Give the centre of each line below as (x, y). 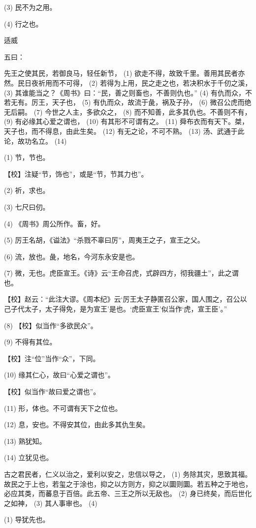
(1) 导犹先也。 (27, 519)
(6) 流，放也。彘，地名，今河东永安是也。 (72, 256)
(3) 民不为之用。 (30, 7)
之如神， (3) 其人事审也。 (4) (51, 503)
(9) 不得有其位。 (30, 342)
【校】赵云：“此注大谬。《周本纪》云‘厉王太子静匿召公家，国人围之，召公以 (126, 299)
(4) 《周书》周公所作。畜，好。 (54, 223)
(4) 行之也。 (23, 23)
